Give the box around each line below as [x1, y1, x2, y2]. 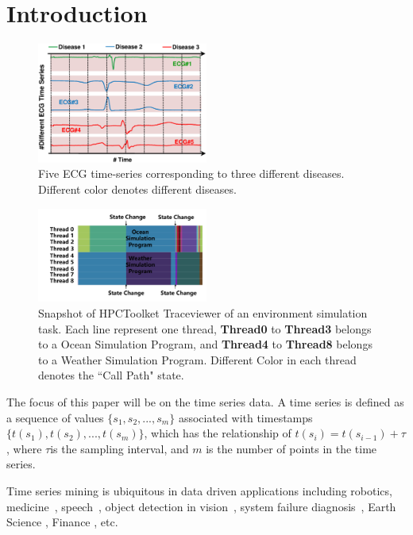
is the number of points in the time [206, 440, 377, 456]
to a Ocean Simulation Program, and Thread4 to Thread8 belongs [38, 336, 372, 352]
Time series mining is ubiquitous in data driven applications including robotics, [6, 482, 392, 498]
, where [6, 440, 42, 456]
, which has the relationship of [144, 425, 291, 441]
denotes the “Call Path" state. [38, 367, 184, 383]
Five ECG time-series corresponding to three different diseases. [38, 165, 345, 182]
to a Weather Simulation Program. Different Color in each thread [38, 351, 357, 368]
